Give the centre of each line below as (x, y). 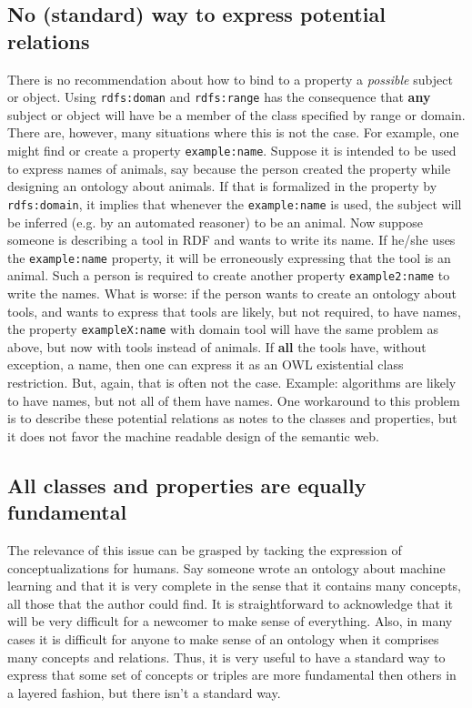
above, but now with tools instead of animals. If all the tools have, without (217, 346)
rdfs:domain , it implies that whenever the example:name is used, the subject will (235, 203)
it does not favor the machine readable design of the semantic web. (193, 435)
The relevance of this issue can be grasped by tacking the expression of (205, 550)
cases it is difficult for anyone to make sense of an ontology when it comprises (223, 639)
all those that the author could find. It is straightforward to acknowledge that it (231, 603)
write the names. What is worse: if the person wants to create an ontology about (232, 293)
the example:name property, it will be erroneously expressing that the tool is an (229, 257)
